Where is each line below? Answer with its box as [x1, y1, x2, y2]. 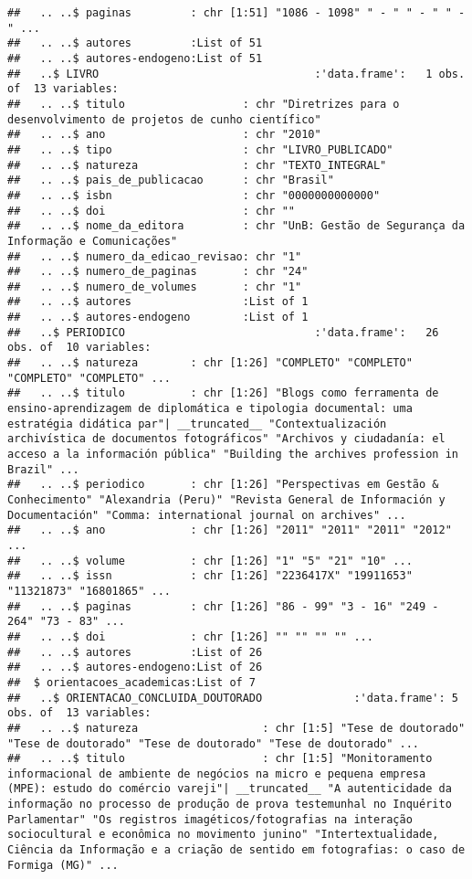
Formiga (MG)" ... [7, 858, 119, 872]
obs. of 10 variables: [7, 341, 152, 355]
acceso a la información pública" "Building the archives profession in [7, 448, 458, 461]
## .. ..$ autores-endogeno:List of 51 [7, 51, 263, 65]
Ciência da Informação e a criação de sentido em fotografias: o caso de [7, 843, 466, 857]
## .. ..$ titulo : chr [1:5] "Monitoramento [7, 752, 433, 766]
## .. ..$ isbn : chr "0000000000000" [7, 188, 381, 202]
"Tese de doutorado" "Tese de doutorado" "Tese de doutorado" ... [7, 736, 420, 750]
